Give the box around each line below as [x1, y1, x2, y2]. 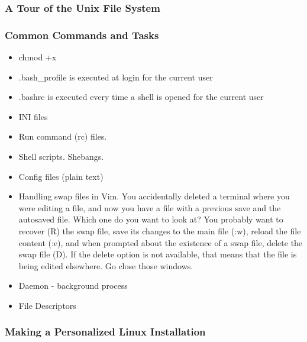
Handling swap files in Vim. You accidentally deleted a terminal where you [18, 190, 290, 202]
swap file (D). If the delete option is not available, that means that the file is [18, 248, 297, 260]
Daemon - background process [18, 279, 128, 292]
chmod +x [18, 51, 57, 63]
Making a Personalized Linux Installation [5, 324, 206, 339]
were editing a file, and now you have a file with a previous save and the [18, 201, 281, 214]
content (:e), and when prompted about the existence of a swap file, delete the [18, 236, 303, 249]
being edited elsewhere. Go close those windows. [18, 259, 193, 272]
